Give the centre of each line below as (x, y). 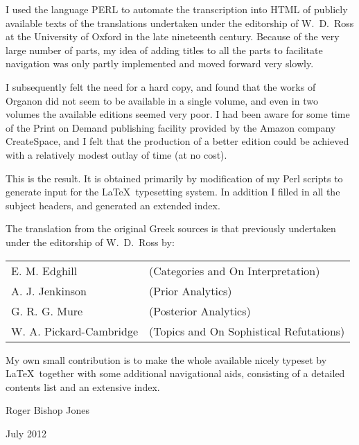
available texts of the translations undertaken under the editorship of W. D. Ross (180, 23)
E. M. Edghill (44, 270)
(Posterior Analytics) (200, 311)
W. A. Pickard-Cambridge (75, 331)
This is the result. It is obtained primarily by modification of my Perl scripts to (174, 178)
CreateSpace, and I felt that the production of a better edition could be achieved (177, 141)
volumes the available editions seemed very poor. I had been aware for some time (178, 114)
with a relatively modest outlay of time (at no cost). (116, 154)
